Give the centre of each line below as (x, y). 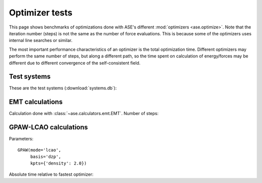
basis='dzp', (46, 157)
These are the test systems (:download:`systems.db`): (63, 88)
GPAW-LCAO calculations (49, 127)
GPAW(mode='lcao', (40, 150)
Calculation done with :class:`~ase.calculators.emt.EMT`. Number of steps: (84, 113)
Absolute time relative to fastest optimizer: (51, 174)
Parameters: (21, 139)
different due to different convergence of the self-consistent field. (75, 63)
